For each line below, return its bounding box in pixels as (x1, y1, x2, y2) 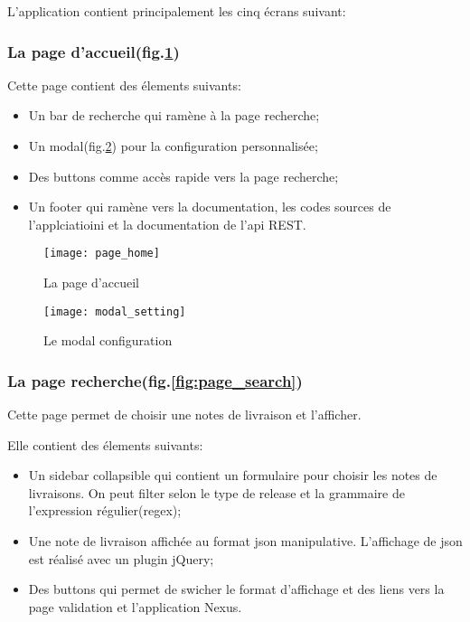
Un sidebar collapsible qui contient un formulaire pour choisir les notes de (28, 466, 437, 485)
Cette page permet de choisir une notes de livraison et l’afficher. (7, 405, 362, 424)
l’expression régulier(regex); (28, 501, 182, 520)
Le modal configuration (43, 331, 173, 350)
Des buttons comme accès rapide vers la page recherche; (28, 166, 339, 185)
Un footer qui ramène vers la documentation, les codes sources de (28, 197, 391, 216)
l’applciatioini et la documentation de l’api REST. (28, 214, 306, 233)
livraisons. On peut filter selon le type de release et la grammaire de (28, 483, 405, 502)
